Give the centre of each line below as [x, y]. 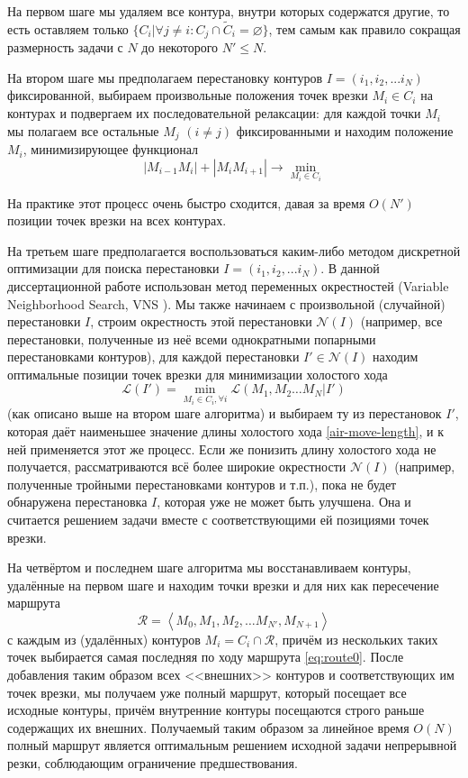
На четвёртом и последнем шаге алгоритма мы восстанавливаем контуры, [209, 567]
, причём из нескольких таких [356, 639]
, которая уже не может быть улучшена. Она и [284, 502]
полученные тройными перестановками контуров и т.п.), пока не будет [202, 484]
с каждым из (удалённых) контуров [104, 639]
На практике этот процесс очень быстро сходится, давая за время [186, 202]
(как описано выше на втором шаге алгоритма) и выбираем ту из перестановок [225, 413]
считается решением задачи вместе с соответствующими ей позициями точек [218, 519]
